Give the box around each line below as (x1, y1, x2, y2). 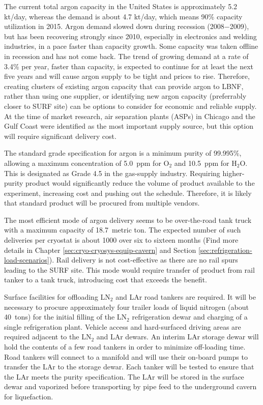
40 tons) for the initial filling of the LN (4, 311, 127, 322)
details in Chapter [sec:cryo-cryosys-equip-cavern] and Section (4, 244, 196, 255)
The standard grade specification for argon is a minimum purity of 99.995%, (4, 148, 242, 158)
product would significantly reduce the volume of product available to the (25, 178, 255, 188)
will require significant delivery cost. (4, 130, 116, 141)
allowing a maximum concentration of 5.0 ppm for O (4, 157, 169, 168)
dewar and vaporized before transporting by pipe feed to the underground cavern (4, 381, 257, 392)
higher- (222, 167, 245, 178)
